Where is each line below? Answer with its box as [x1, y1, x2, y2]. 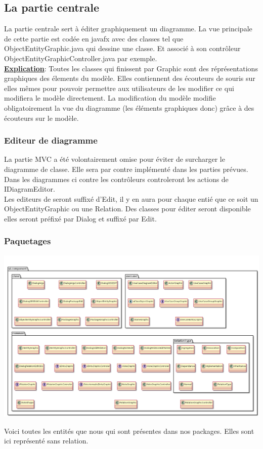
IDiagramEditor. [4, 184, 55, 194]
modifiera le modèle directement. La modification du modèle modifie [4, 93, 216, 103]
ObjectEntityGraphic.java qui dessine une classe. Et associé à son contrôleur [4, 43, 241, 54]
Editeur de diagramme [4, 134, 98, 147]
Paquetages [4, 235, 51, 247]
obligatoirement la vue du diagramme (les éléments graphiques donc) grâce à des [4, 102, 254, 113]
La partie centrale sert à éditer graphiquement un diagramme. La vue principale [4, 23, 252, 34]
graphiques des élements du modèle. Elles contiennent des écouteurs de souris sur [4, 73, 255, 83]
